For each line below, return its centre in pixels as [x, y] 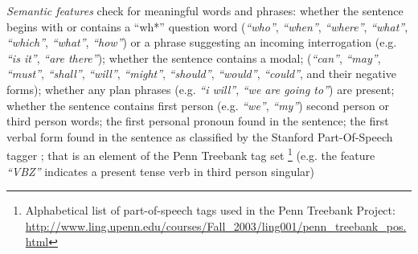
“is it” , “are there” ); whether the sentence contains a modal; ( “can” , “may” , [194, 57]
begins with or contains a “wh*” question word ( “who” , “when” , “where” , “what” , [207, 26]
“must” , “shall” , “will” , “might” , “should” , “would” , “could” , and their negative [201, 74]
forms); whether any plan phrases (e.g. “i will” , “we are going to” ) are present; [201, 89]
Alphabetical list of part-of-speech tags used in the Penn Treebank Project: [210, 210]
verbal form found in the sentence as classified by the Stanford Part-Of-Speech [200, 136]
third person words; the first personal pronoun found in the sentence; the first [198, 121]
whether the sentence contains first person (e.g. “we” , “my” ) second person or [198, 105]
